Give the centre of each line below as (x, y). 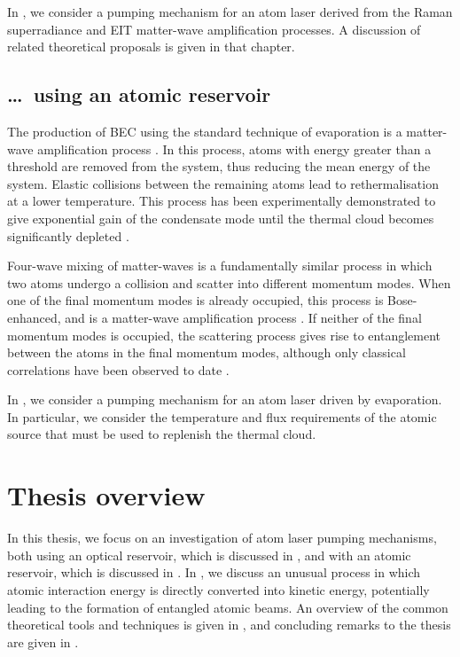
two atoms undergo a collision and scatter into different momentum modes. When (229, 282)
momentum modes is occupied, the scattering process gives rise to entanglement (224, 335)
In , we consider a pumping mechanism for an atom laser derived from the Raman (230, 12)
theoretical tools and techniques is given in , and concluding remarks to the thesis (229, 625)
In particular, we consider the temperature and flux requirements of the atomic (222, 416)
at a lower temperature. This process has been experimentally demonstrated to (222, 201)
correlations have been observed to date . (118, 369)
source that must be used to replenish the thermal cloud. (162, 434)
